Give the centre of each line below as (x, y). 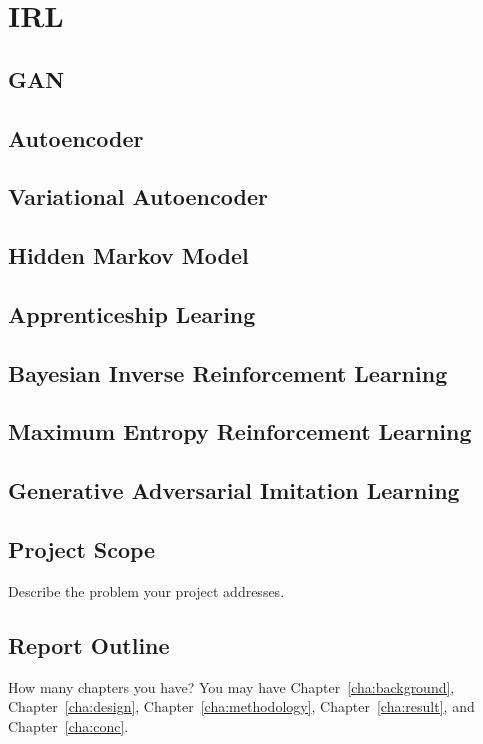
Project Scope (82, 549)
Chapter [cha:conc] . (68, 725)
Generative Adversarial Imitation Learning (234, 490)
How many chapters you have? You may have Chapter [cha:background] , (231, 686)
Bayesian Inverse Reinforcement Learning (228, 372)
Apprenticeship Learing (132, 313)
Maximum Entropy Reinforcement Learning (240, 431)
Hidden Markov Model (128, 255)
